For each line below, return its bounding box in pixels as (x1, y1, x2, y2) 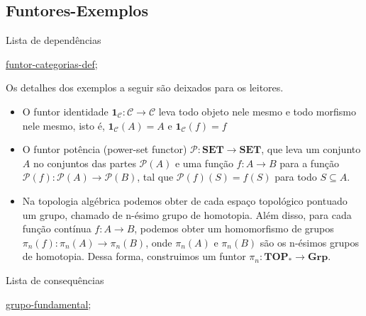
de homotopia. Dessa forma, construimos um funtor (22, 249, 246, 264)
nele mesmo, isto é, (22, 118, 105, 132)
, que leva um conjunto (261, 142, 361, 157)
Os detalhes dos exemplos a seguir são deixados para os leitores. (6, 80, 284, 95)
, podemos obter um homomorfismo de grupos (134, 221, 334, 236)
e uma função (174, 155, 233, 170)
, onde (145, 235, 172, 249)
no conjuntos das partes (33, 155, 136, 170)
